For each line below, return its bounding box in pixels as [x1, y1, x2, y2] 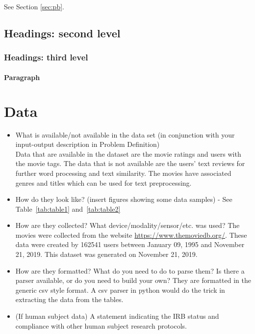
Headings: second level [4, 25, 121, 40]
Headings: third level [4, 51, 88, 63]
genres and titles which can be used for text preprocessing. [15, 177, 192, 188]
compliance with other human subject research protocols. [15, 320, 187, 331]
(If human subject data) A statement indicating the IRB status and [15, 311, 219, 321]
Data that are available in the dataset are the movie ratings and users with [15, 148, 241, 159]
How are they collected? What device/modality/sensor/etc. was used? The [15, 220, 240, 230]
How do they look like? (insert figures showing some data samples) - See [15, 194, 232, 204]
